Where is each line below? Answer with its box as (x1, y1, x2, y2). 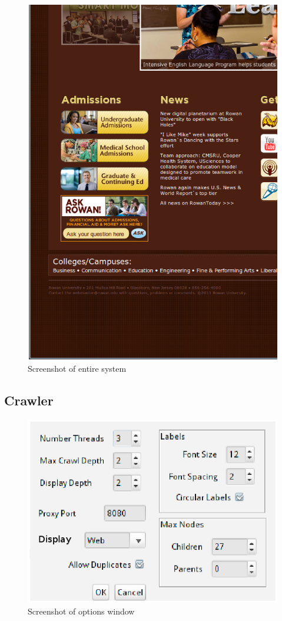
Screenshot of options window (28, 605, 135, 617)
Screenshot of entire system (28, 362, 127, 375)
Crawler (4, 391, 54, 409)
